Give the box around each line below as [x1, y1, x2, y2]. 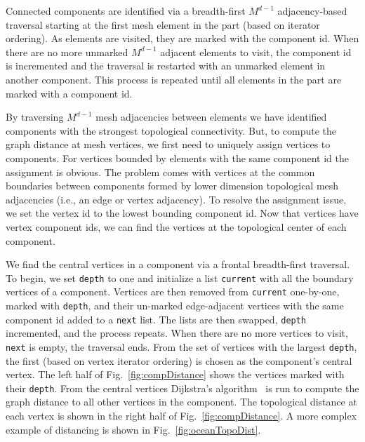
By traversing [6, 109, 64, 124]
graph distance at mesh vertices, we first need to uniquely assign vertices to [6, 137, 331, 152]
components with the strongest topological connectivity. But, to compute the [6, 123, 337, 138]
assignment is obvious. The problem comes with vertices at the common [6, 164, 315, 179]
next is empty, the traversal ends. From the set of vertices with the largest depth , [6, 339, 357, 354]
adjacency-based [277, 4, 347, 18]
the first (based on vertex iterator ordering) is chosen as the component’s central [6, 353, 352, 368]
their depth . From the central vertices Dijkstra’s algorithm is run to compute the [6, 380, 359, 395]
